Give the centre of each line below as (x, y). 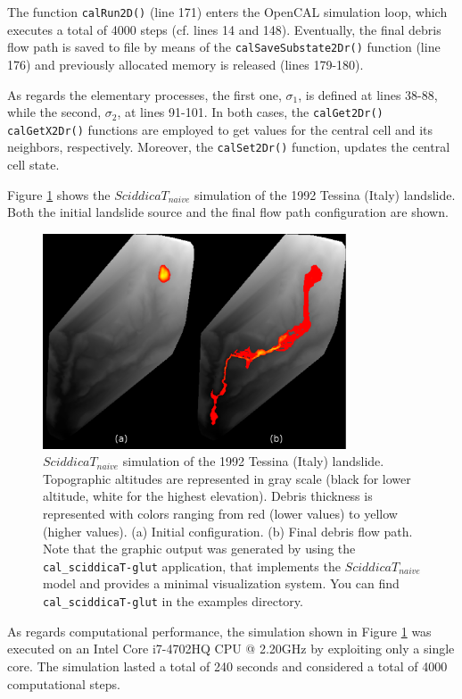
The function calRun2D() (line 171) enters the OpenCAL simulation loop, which (227, 12)
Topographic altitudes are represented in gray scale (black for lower (227, 478)
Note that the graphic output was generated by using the (199, 549)
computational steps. (64, 683)
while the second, (54, 112)
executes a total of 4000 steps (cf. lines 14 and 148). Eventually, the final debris (224, 29)
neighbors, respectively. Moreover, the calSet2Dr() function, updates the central (229, 147)
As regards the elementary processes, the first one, (144, 94)
